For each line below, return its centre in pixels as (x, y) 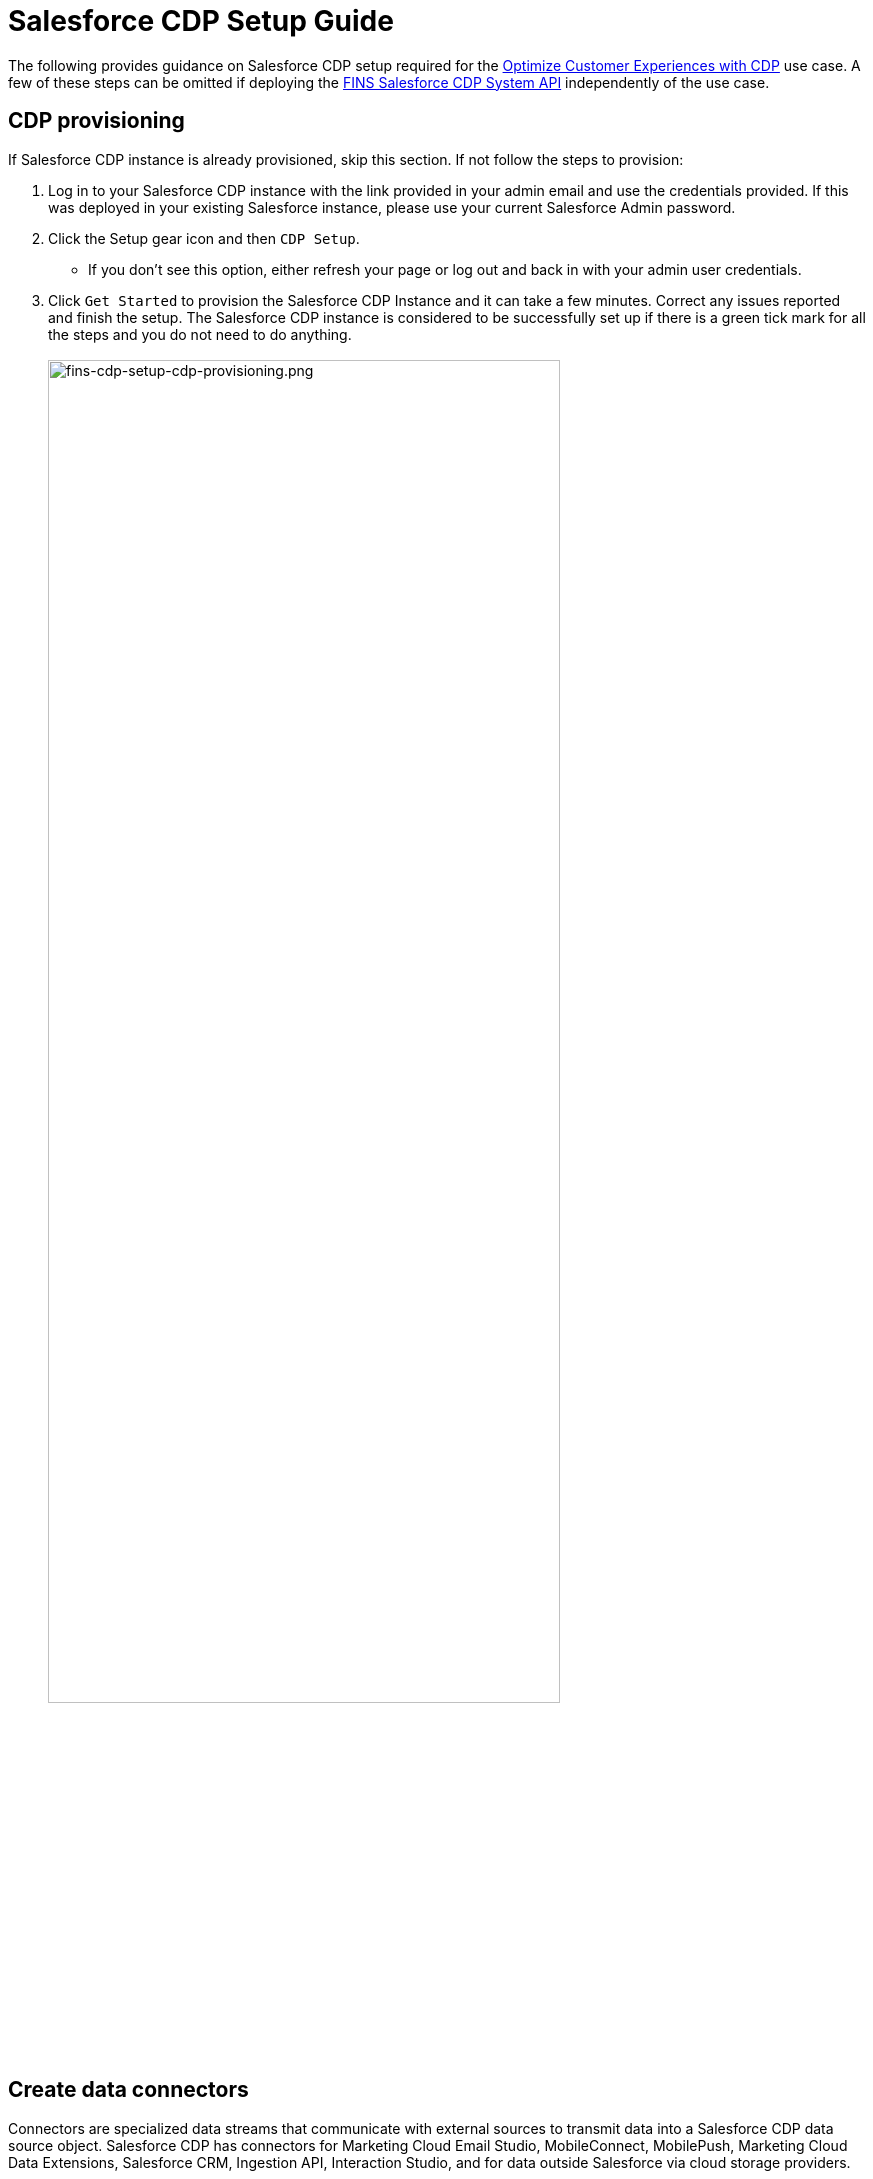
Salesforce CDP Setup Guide (201, 21)
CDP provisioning (96, 121)
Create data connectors (128, 2090)
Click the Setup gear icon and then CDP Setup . (204, 238)
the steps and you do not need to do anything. (200, 334)
